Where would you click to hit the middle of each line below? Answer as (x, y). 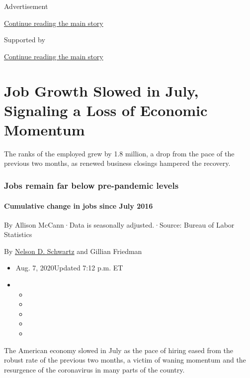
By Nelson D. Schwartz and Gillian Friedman (73, 251)
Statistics (18, 234)
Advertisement (26, 6)
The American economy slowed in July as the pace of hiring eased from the (119, 350)
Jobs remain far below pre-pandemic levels (91, 185)
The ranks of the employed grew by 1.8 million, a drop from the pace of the (119, 153)
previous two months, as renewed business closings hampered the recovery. (117, 163)
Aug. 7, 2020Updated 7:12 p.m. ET (69, 268)
